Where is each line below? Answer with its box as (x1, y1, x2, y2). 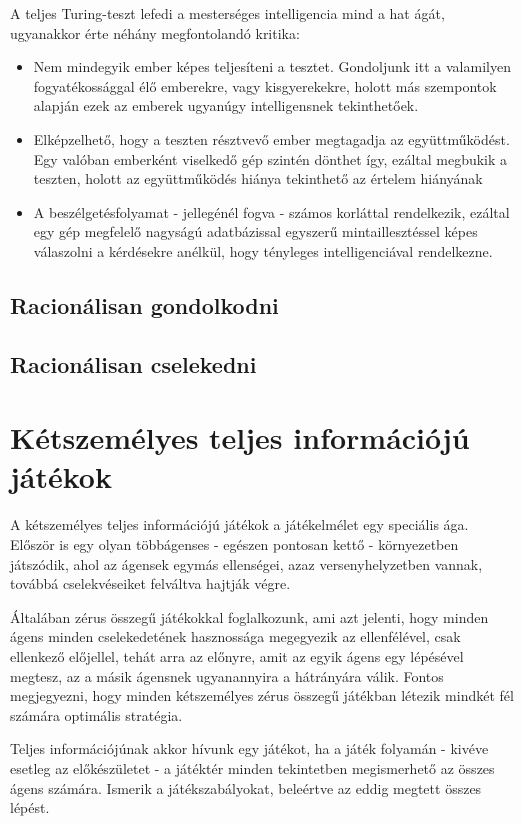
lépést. (10, 797, 50, 818)
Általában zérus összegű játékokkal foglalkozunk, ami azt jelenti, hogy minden (10, 606, 489, 627)
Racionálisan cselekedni (10, 348, 257, 379)
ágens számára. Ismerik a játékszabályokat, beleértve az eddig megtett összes (10, 777, 482, 798)
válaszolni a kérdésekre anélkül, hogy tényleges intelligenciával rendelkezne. (33, 240, 493, 261)
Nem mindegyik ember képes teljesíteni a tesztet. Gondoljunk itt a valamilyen (33, 56, 511, 77)
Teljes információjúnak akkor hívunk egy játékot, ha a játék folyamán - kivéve (10, 738, 489, 759)
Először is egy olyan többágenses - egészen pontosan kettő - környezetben (10, 534, 459, 554)
